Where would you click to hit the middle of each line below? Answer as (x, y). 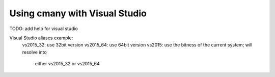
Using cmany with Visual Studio (78, 13)
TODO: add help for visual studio (44, 29)
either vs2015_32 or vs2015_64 (67, 64)
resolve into (34, 52)
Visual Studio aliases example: (41, 38)
